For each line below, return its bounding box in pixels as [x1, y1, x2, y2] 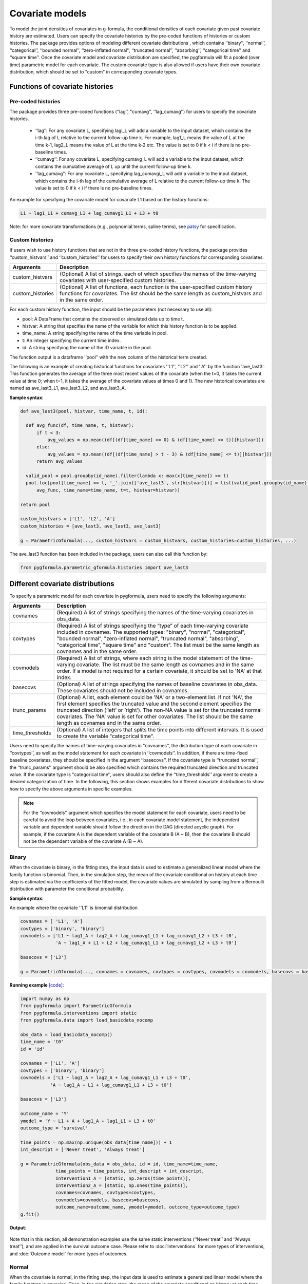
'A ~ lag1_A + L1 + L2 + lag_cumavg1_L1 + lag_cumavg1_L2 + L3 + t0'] [55, 940, 237, 946]
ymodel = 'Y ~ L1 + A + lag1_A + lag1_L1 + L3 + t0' [20, 1118, 156, 1124]
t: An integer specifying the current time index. [22, 337, 121, 344]
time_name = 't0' [20, 1039, 64, 1045]
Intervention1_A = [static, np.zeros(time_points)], [55, 1175, 191, 1181]
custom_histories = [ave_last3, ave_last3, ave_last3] [20, 523, 161, 529]
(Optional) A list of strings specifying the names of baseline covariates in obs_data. [56, 681, 258, 688]
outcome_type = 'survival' [20, 1125, 88, 1131]
